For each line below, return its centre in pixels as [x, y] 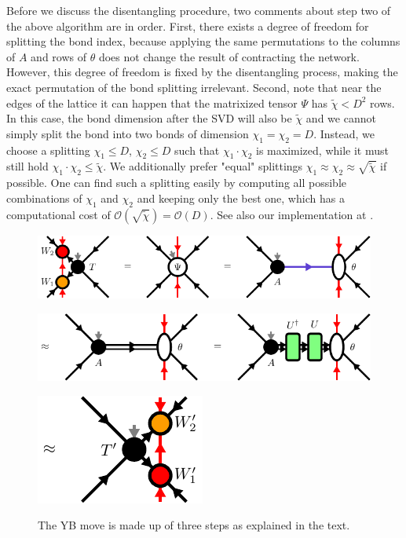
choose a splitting [48, 150]
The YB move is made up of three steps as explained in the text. [194, 525]
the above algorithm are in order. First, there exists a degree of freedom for [188, 26]
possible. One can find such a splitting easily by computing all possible [177, 183]
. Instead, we [344, 133]
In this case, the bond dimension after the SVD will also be [149, 118]
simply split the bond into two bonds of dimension [128, 133]
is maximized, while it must [322, 150]
